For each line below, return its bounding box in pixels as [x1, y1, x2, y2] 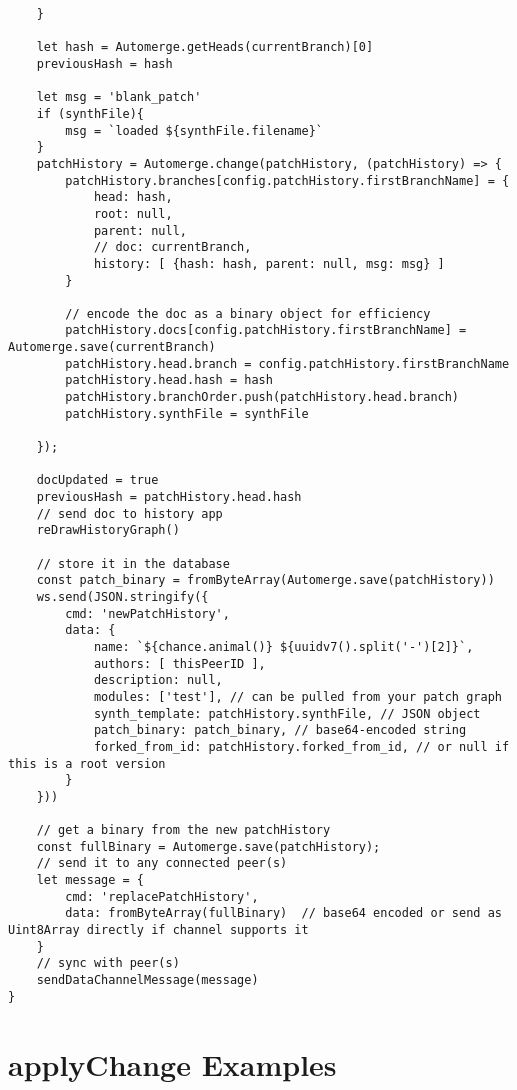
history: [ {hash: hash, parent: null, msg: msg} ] [93, 256, 445, 271]
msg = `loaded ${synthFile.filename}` [65, 123, 323, 138]
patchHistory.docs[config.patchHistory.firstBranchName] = [65, 323, 467, 338]
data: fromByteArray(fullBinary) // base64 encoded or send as [65, 906, 502, 921]
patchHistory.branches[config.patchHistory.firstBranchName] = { [65, 173, 510, 188]
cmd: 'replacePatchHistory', [65, 889, 259, 904]
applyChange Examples [8, 1043, 337, 1084]
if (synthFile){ [36, 106, 145, 121]
